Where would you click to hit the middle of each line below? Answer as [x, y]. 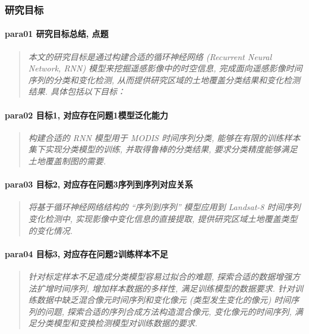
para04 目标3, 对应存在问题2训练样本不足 [86, 253]
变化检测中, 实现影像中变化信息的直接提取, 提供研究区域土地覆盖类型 [163, 218]
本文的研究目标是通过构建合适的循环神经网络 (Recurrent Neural [150, 56]
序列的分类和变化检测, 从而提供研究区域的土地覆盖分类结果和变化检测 [164, 79]
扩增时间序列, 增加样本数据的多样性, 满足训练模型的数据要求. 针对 [165, 288]
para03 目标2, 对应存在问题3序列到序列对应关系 [99, 184]
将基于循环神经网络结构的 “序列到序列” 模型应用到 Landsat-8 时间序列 [164, 207]
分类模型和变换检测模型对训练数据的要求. [117, 323]
